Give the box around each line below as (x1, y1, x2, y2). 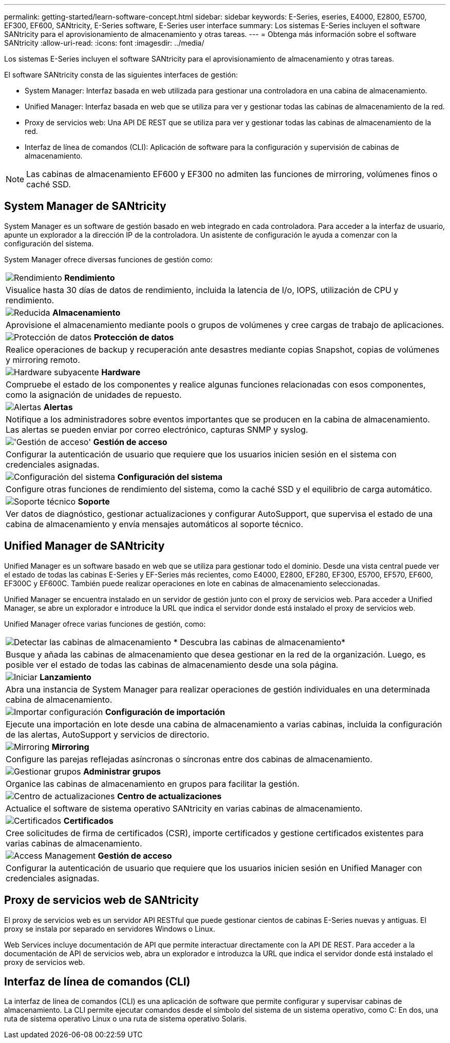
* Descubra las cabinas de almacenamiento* (173, 636, 346, 647)
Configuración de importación (105, 706, 225, 717)
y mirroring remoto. (6, 354, 80, 365)
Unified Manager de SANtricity (4, 539, 165, 553)
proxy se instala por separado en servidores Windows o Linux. (4, 924, 215, 933)
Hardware (101, 366, 141, 377)
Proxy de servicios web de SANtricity (4, 894, 199, 907)
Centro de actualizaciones (117, 790, 222, 801)
